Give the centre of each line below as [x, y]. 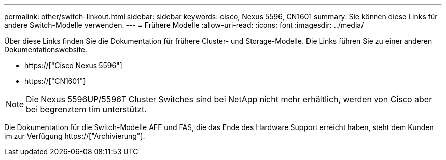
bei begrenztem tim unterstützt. [86, 109]
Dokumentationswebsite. [46, 50]
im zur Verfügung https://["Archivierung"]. [75, 136]
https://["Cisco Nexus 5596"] [73, 65]
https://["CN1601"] [55, 81]
